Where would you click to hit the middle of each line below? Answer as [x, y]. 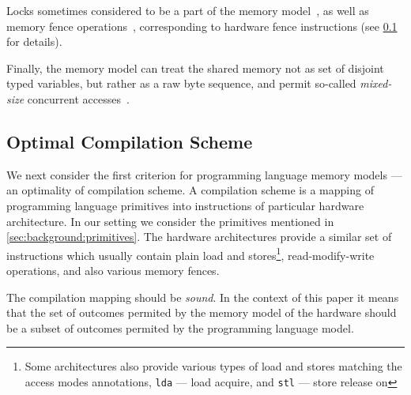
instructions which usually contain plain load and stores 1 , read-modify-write [190, 254]
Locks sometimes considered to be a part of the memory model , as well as [188, 10]
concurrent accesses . [78, 98]
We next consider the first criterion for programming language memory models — [204, 174]
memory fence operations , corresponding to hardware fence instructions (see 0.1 [202, 26]
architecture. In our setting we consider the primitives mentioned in [170, 221]
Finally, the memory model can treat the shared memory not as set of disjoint [195, 68]
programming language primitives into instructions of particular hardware [185, 205]
